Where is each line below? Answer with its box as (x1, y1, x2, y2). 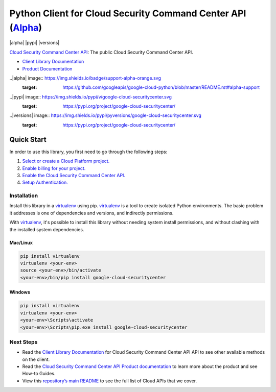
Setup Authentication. (22, 179, 68, 186)
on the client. (22, 356, 50, 362)
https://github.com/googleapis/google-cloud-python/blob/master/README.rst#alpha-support (62, 84, 260, 90)
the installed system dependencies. (9, 226, 84, 232)
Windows (9, 289, 30, 296)
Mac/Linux (9, 239, 33, 246)
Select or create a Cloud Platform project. (22, 158, 110, 164)
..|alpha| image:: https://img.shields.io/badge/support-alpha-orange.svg (9, 75, 161, 81)
